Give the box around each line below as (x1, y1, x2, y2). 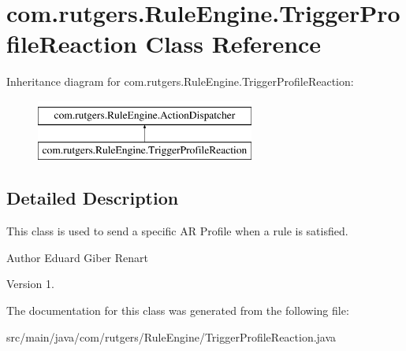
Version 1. (6, 275, 54, 292)
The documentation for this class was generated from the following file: (6, 302, 349, 319)
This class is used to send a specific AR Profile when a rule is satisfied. (6, 223, 348, 239)
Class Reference (145, 28, 322, 60)
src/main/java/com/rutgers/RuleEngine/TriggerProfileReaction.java (6, 328, 337, 345)
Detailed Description (6, 186, 179, 210)
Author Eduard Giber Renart (6, 249, 148, 265)
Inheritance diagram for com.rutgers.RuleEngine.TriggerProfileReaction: (6, 73, 354, 90)
